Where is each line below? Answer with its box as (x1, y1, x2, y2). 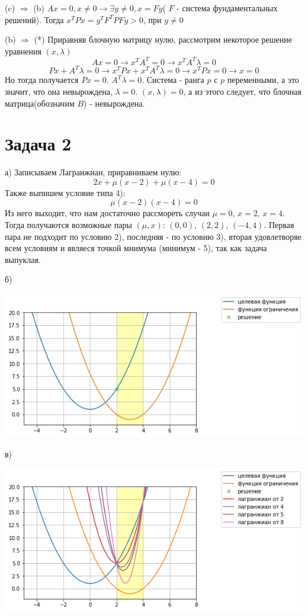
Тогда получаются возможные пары (5, 219, 132, 231)
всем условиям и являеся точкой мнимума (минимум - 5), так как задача (5, 242, 267, 254)
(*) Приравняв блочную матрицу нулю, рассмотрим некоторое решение (34, 33, 293, 46)
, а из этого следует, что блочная (183, 85, 301, 97)
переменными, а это (227, 73, 299, 86)
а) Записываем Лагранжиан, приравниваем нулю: (5, 166, 182, 178)
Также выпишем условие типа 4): (5, 186, 126, 198)
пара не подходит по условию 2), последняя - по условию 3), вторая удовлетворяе (5, 230, 301, 242)
